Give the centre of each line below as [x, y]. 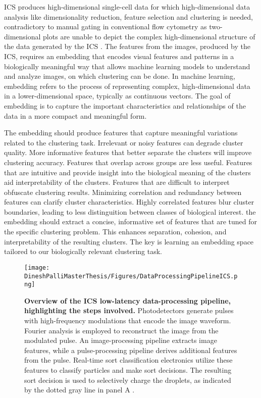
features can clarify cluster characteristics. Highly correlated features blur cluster [129, 202]
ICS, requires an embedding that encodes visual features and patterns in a [119, 56]
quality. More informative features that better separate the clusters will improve [128, 152]
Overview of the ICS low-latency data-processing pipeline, [128, 300]
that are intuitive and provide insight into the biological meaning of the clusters [127, 172]
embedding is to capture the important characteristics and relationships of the [125, 105]
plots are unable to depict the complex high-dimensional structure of [149, 36]
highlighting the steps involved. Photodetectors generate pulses [129, 310]
